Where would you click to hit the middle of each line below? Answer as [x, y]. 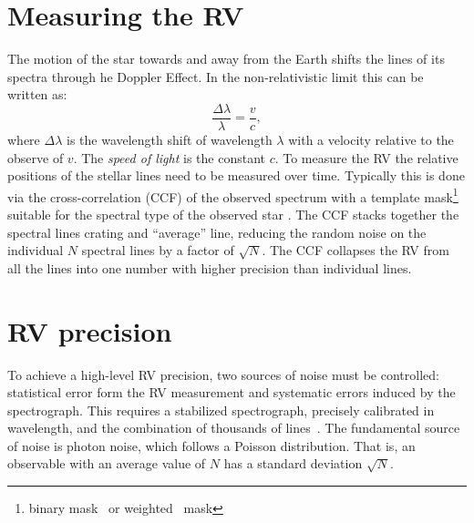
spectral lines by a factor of [158, 250]
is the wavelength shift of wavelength [169, 139]
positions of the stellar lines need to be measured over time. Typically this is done [236, 175]
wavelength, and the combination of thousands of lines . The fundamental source [234, 428]
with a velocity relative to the [371, 139]
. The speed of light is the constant [169, 157]
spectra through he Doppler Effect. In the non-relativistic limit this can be [216, 76]
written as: [37, 94]
